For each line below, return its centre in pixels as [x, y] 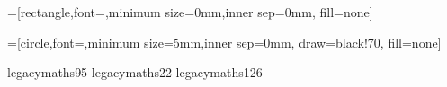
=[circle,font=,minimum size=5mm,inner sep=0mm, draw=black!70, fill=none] [224, 42]
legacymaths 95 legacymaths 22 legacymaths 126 [135, 72]
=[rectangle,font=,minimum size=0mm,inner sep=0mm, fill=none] [190, 12]
